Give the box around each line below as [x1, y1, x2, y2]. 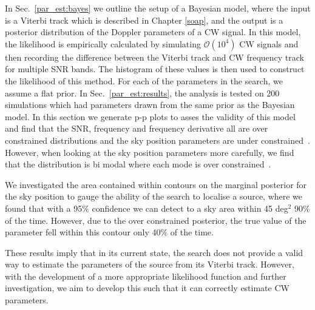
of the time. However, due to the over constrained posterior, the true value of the [5, 214, 307, 226]
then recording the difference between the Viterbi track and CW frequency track [5, 50, 304, 63]
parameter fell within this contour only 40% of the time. [5, 226, 214, 238]
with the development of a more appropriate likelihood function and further [5, 269, 286, 282]
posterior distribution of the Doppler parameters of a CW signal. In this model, [5, 25, 301, 38]
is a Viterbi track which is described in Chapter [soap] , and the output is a [5, 13, 283, 26]
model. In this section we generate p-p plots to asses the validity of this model [5, 110, 296, 123]
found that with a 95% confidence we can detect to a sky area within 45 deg [5, 201, 288, 214]
